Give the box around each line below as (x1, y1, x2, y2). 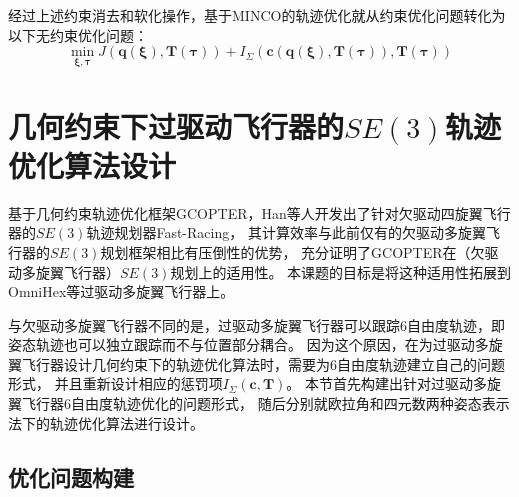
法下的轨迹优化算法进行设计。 (8, 412, 204, 433)
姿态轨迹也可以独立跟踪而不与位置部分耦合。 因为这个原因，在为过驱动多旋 (8, 334, 503, 355)
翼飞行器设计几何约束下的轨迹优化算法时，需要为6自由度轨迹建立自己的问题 (8, 353, 505, 374)
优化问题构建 (8, 461, 134, 492)
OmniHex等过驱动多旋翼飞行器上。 (8, 281, 235, 302)
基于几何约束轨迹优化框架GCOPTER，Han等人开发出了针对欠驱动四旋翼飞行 (8, 202, 511, 223)
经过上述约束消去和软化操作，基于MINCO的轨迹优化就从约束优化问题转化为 (8, 5, 506, 25)
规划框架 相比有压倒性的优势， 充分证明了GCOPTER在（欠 (100, 241, 485, 262)
